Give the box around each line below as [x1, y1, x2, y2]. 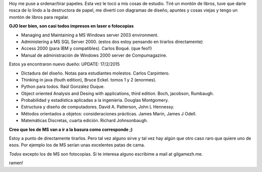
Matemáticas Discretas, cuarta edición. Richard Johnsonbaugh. [21, 118, 148, 124]
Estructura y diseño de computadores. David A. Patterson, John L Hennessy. [21, 104, 175, 110]
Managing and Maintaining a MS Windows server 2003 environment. [21, 32, 159, 38]
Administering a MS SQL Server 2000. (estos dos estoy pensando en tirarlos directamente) [21, 39, 203, 45]
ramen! [9, 160, 23, 166]
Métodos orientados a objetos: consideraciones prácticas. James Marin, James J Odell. [21, 110, 196, 116]
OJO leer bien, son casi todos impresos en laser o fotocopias [9, 23, 134, 29]
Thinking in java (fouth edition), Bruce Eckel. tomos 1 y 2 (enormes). [21, 77, 157, 82]
